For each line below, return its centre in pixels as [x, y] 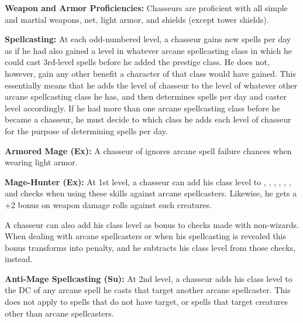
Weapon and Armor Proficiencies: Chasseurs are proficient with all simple [146, 8]
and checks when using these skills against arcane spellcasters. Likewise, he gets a [151, 193]
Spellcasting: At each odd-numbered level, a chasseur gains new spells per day [148, 39]
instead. [19, 259]
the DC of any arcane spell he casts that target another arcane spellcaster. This [148, 290]
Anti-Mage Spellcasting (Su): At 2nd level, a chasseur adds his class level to [149, 278]
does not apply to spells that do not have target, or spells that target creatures [147, 302]
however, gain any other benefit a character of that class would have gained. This [150, 73]
